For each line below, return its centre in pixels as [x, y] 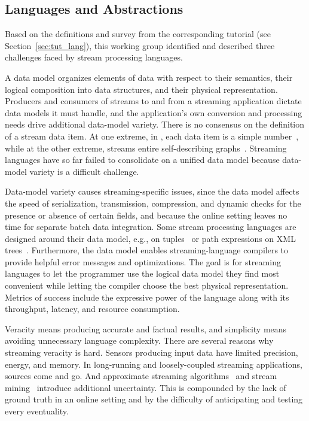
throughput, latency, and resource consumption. [92, 309]
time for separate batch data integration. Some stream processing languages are [151, 227]
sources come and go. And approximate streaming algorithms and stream [141, 376]
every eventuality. [37, 411]
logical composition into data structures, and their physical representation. [141, 89]
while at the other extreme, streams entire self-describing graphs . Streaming [146, 148]
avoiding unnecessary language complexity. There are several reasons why [139, 340]
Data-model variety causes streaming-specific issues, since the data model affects [152, 191]
